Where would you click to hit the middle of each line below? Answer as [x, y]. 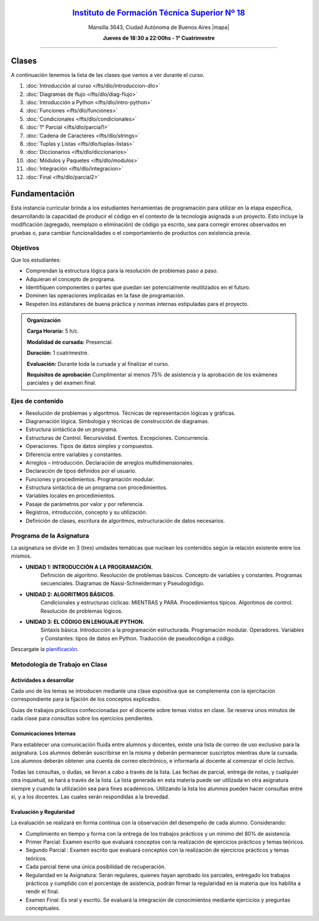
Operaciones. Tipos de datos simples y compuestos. [89, 446]
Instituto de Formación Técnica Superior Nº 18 [159, 13]
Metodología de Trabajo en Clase [59, 664]
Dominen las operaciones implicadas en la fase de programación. [105, 295]
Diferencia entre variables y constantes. [74, 454]
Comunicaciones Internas [43, 733]
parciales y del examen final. [62, 383]
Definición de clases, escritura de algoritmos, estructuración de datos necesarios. [126, 520]
